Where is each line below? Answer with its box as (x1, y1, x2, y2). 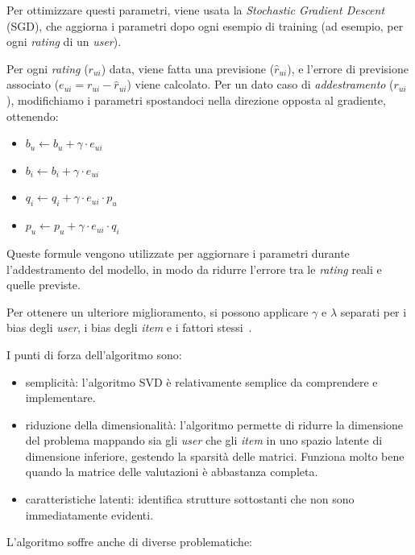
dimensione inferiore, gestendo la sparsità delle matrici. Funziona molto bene (25, 447, 405, 464)
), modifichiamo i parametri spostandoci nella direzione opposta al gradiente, (6, 91, 386, 108)
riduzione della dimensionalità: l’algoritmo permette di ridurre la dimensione (25, 416, 404, 433)
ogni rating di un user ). (6, 33, 122, 50)
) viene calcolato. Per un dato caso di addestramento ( (127, 76, 394, 93)
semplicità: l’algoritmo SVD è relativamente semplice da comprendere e (25, 373, 378, 390)
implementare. (25, 389, 96, 406)
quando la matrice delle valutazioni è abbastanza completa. (25, 463, 318, 480)
